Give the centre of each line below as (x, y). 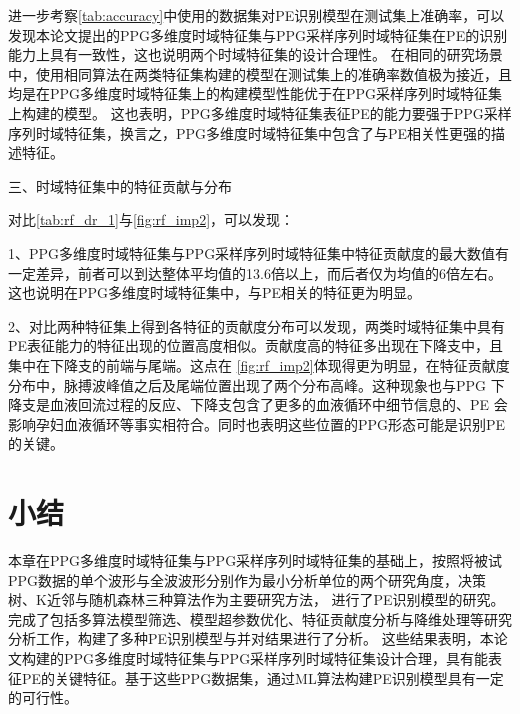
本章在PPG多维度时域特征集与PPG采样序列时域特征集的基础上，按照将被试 (255, 560)
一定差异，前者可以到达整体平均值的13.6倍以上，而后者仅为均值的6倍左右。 (255, 272)
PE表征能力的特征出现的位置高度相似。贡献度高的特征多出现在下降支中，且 (256, 345)
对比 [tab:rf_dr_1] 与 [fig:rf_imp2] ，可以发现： (151, 219)
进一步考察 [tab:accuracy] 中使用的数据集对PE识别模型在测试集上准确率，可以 (256, 15)
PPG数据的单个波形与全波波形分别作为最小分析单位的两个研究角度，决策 (247, 579)
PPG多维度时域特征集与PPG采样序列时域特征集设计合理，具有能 (276, 657)
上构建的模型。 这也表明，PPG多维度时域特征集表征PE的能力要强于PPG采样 (260, 112)
